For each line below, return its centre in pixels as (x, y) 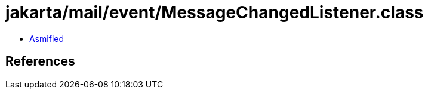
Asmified (47, 38)
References (40, 61)
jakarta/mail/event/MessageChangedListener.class (215, 12)
